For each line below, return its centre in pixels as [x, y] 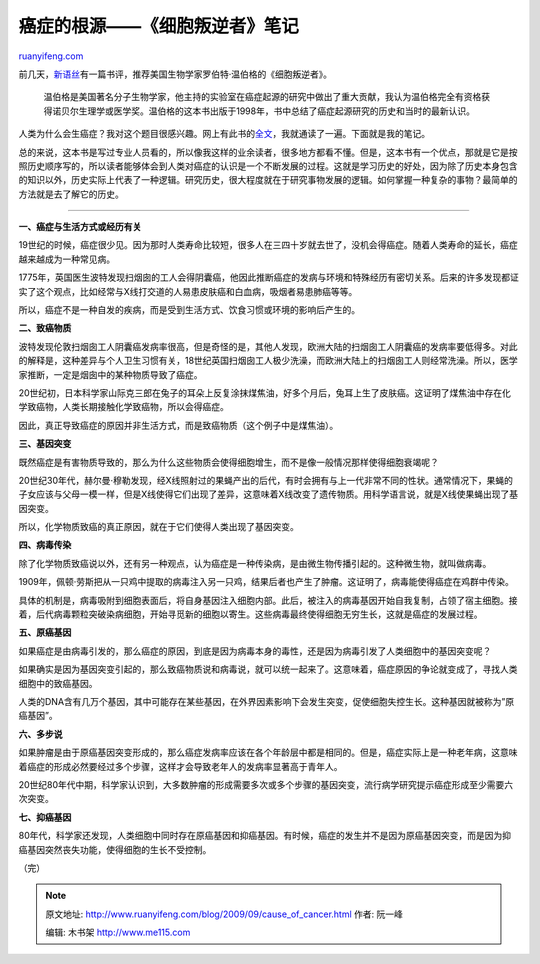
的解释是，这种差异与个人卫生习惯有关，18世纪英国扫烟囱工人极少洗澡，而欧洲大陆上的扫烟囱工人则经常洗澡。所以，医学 [268, 361]
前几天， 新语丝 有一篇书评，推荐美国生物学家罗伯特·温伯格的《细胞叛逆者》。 [175, 74]
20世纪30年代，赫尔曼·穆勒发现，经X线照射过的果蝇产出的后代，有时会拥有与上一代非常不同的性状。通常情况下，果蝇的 [266, 480]
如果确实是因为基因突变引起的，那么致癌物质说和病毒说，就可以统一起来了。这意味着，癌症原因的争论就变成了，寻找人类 [268, 669]
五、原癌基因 [45, 632]
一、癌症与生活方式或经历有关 [80, 227]
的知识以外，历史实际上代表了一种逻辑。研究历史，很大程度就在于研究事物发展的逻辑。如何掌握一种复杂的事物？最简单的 [268, 180]
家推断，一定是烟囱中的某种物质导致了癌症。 [110, 374]
